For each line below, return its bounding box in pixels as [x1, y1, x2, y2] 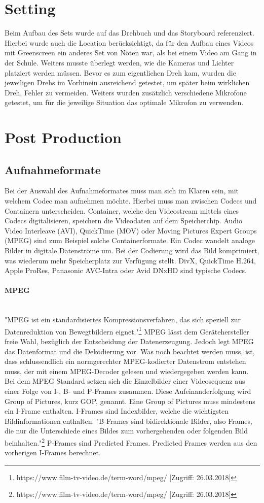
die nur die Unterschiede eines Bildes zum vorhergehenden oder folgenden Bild [5, 425, 248, 436]
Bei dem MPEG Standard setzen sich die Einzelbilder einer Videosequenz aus [5, 376, 245, 386]
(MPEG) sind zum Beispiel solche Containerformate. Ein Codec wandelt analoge [5, 235, 255, 246]
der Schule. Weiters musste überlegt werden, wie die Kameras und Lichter [5, 57, 234, 68]
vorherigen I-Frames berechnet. [5, 447, 101, 458]
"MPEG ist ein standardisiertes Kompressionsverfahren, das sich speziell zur [5, 314, 241, 325]
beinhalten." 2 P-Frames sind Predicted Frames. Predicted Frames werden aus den [5, 435, 257, 448]
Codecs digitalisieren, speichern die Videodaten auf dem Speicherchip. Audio [5, 215, 242, 226]
